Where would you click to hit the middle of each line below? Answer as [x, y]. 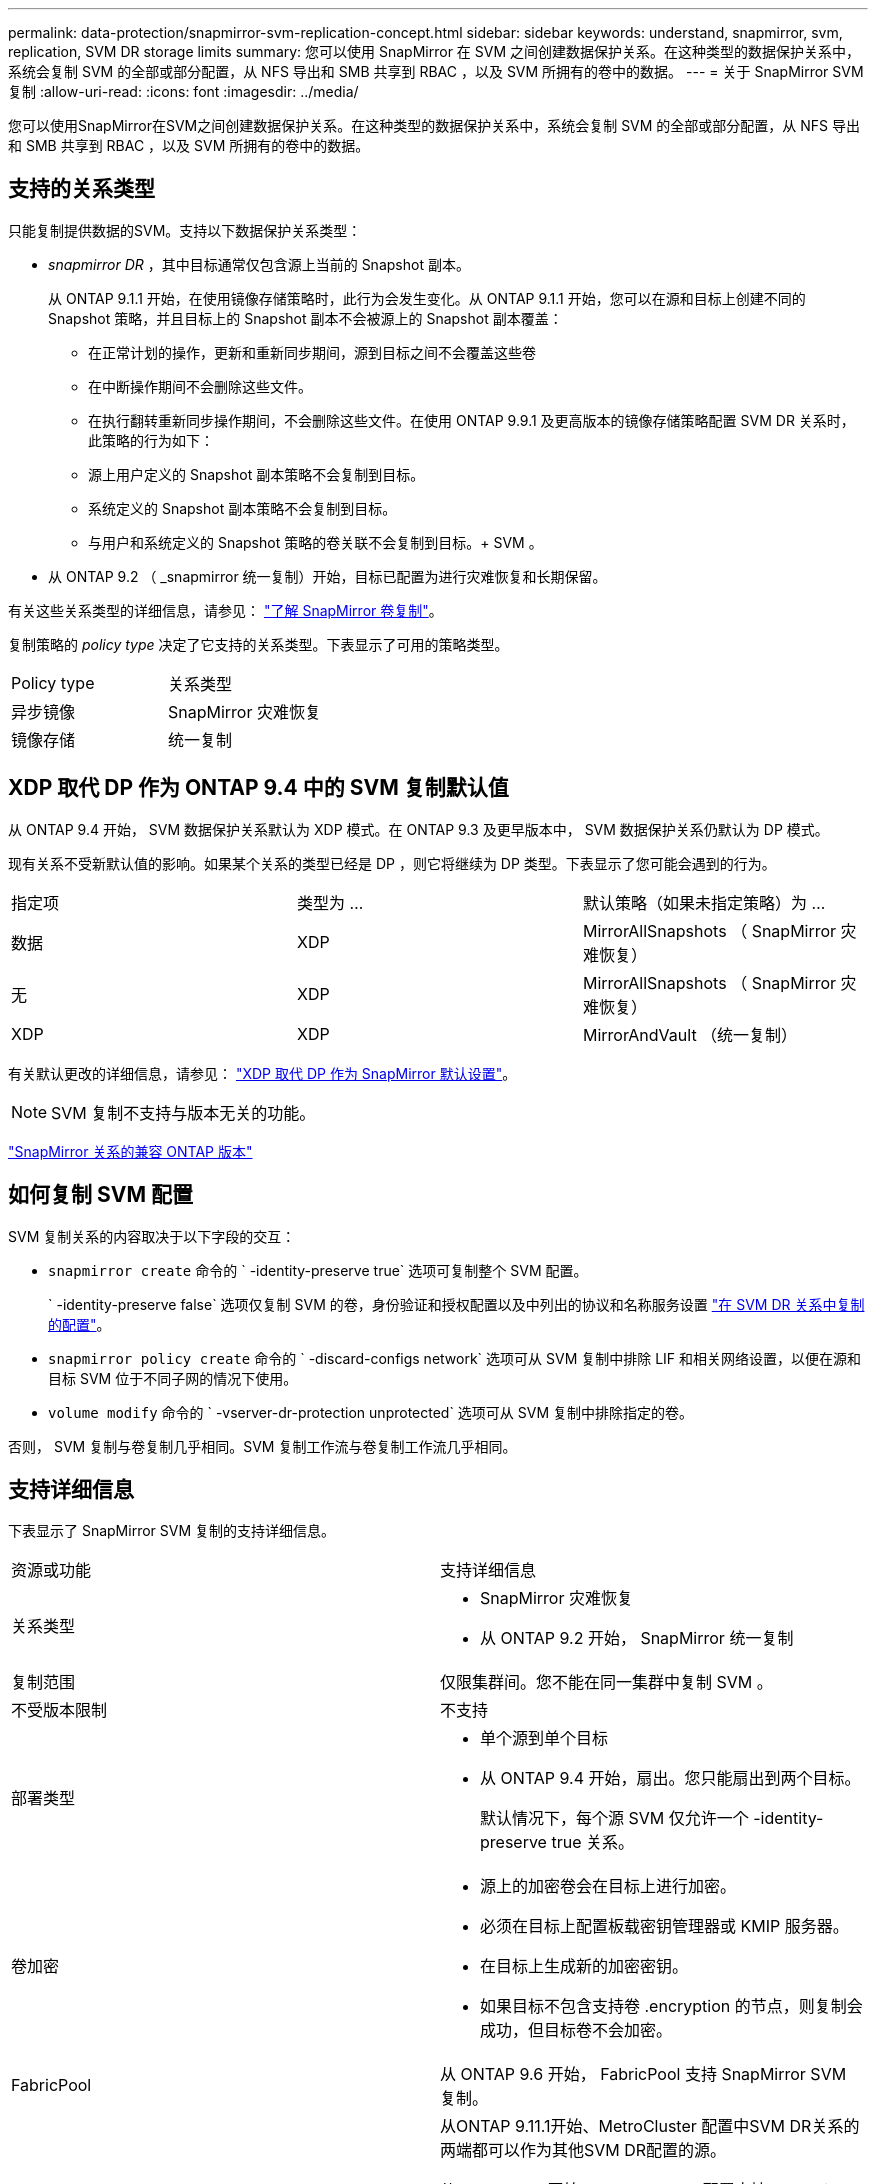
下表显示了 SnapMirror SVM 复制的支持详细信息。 [172, 1531]
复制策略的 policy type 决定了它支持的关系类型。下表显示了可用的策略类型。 [258, 644]
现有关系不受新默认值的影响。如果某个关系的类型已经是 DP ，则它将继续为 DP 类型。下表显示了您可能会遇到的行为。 [392, 863]
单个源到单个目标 [544, 1738]
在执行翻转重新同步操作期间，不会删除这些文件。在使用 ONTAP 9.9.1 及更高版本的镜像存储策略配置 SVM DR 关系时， [471, 420]
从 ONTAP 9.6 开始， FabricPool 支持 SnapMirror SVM [643, 2074]
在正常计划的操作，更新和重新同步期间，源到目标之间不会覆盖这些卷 [312, 352]
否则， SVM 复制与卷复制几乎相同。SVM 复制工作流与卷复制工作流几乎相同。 [262, 1446]
